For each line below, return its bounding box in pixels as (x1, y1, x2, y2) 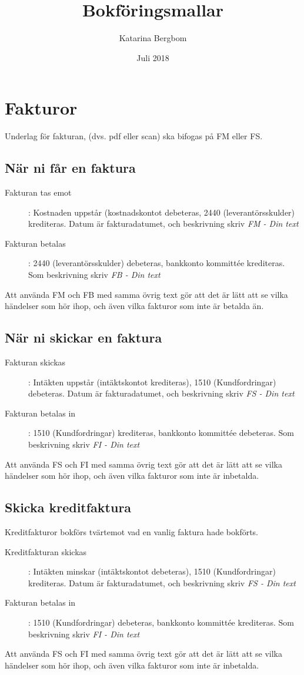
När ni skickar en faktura (5, 328, 162, 347)
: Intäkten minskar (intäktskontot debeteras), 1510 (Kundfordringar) (28, 565, 276, 577)
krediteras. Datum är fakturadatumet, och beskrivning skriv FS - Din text (28, 576, 296, 589)
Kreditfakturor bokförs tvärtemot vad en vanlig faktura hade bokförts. (5, 525, 259, 538)
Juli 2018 (136, 51, 169, 63)
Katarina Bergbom (119, 32, 187, 44)
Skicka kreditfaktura (5, 498, 132, 516)
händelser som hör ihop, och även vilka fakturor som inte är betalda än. (5, 300, 264, 312)
